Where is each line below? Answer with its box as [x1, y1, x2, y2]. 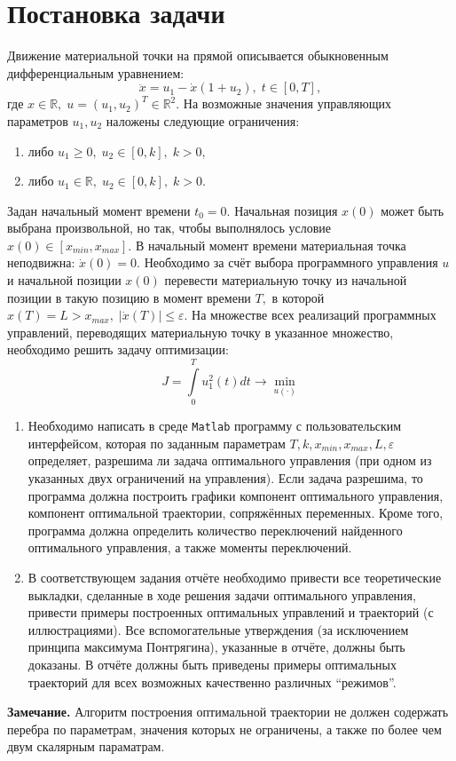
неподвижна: [7, 253, 75, 272]
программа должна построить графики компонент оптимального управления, [28, 486, 444, 504]
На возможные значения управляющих [183, 94, 391, 113]
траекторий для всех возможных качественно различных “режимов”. [28, 672, 397, 691]
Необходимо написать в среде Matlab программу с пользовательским [28, 416, 402, 435]
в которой [271, 288, 325, 306]
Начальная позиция [234, 201, 338, 219]
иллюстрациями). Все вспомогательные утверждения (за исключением [28, 620, 409, 638]
